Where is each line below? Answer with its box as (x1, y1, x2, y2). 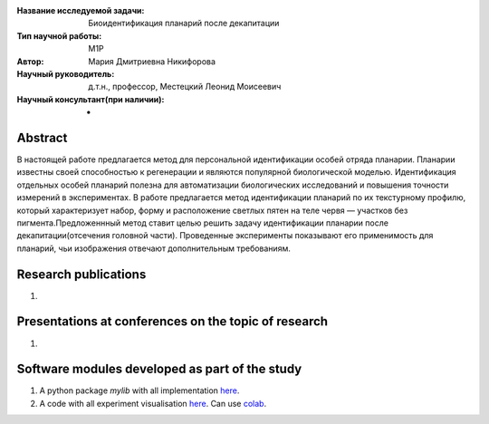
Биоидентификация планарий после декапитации (88, 18, 280, 29)
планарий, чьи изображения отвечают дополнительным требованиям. (16, 243, 292, 254)
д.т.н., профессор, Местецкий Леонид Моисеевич (88, 82, 282, 92)
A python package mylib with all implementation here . (39, 385, 240, 396)
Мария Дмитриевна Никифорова (88, 55, 216, 67)
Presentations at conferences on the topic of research (16, 313, 329, 330)
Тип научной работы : (16, 30, 102, 41)
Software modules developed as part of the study (16, 361, 302, 377)
